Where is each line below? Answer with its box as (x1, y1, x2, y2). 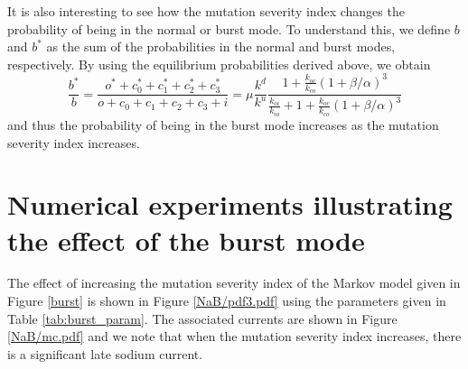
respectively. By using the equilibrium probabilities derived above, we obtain (7, 54, 431, 73)
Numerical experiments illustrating (7, 186, 453, 223)
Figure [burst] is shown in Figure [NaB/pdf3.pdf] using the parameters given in (7, 291, 446, 310)
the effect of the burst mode (7, 221, 365, 258)
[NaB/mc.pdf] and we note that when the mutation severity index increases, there (7, 327, 462, 346)
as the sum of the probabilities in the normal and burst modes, (46, 37, 396, 56)
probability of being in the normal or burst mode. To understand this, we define (7, 19, 451, 38)
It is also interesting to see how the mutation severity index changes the (7, 2, 405, 20)
